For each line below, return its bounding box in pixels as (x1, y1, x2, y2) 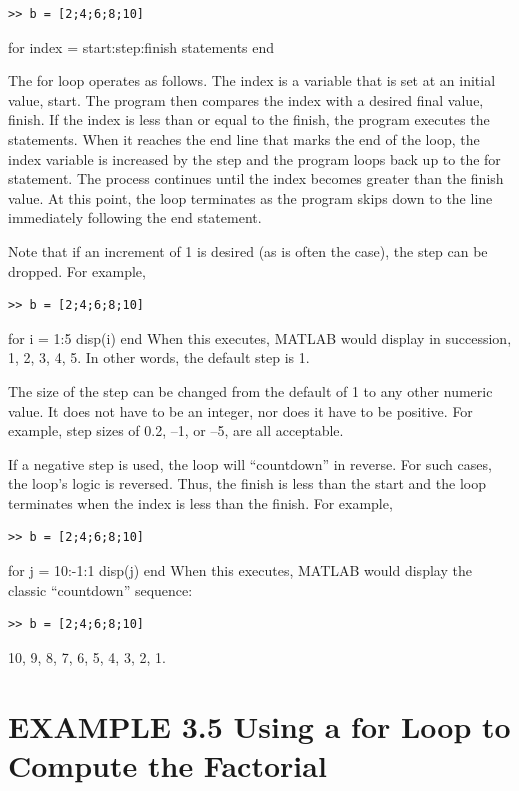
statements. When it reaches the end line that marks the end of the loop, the (8, 128, 480, 149)
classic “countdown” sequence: (8, 579, 193, 600)
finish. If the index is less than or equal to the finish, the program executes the (8, 109, 490, 130)
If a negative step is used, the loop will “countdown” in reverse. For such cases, (8, 453, 492, 474)
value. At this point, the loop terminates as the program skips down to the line (8, 187, 493, 208)
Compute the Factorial (8, 744, 327, 785)
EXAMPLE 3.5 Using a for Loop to (8, 705, 511, 746)
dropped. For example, (8, 260, 146, 281)
